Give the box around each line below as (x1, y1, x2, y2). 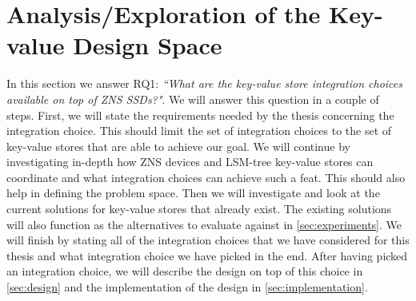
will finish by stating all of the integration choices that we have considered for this (6, 232, 410, 248)
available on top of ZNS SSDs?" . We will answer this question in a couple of (6, 90, 379, 107)
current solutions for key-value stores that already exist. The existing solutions (6, 200, 392, 217)
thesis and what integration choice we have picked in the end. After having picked (6, 247, 408, 263)
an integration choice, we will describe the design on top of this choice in (6, 263, 363, 279)
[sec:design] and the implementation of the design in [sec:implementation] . (6, 279, 368, 295)
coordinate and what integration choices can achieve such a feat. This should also (6, 168, 406, 185)
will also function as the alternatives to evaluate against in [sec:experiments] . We (6, 216, 402, 232)
